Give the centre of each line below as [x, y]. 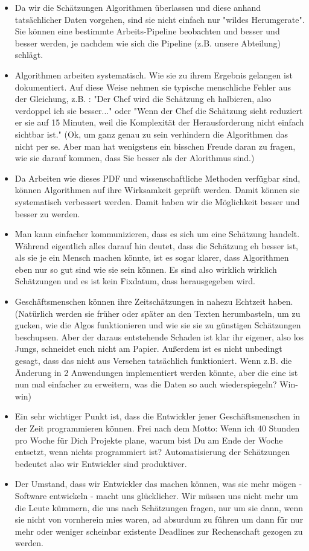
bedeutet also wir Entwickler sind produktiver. [101, 463]
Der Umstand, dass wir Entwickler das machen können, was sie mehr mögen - [158, 484]
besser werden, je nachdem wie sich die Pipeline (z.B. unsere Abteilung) [148, 43]
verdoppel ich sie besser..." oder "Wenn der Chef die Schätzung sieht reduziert [159, 110]
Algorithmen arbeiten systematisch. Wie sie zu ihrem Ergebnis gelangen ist [154, 75]
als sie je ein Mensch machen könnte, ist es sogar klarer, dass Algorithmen [152, 257]
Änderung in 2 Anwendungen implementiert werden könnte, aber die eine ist [156, 372]
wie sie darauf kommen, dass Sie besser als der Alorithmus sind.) [135, 158]
